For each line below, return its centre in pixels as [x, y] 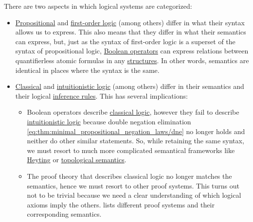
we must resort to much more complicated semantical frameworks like [131, 150]
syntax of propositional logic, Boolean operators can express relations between [132, 51]
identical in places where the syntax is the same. [87, 70]
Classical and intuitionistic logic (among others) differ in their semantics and [130, 86]
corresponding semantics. [64, 214]
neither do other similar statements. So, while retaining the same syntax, [136, 141]
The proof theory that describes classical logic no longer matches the [129, 176]
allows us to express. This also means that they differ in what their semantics [131, 32]
